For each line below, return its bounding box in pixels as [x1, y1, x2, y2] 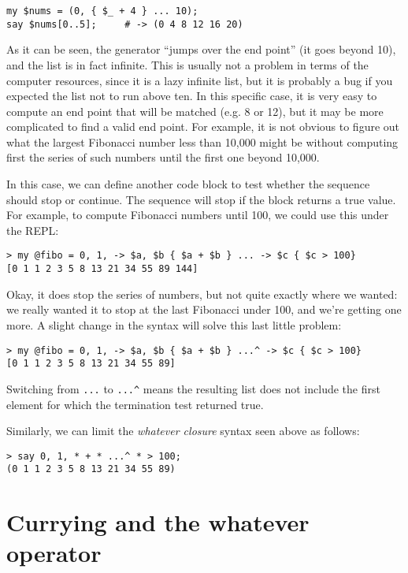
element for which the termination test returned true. [6, 396, 264, 412]
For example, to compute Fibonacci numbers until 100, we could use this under [6, 207, 389, 223]
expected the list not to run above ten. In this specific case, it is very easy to [6, 87, 377, 104]
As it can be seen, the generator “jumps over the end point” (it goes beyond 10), [6, 41, 396, 58]
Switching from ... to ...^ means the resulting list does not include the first [6, 380, 380, 396]
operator [6, 537, 102, 569]
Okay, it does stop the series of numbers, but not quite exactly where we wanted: [6, 285, 398, 302]
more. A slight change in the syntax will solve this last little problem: [6, 316, 342, 333]
